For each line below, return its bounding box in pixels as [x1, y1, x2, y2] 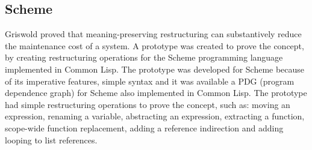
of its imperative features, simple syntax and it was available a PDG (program [5, 74, 295, 87]
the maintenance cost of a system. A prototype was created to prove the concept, [5, 39, 304, 52]
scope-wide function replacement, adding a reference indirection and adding [5, 121, 284, 134]
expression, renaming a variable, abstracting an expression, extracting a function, [5, 110, 305, 122]
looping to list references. [5, 133, 98, 146]
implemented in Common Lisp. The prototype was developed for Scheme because [5, 62, 305, 75]
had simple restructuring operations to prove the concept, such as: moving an [5, 98, 290, 110]
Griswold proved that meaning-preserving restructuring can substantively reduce [5, 28, 302, 40]
